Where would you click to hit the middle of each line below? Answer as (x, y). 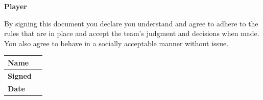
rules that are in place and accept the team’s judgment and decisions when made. (132, 33)
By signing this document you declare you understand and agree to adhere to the (131, 23)
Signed (20, 75)
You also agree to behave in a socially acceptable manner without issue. (116, 43)
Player (16, 6)
